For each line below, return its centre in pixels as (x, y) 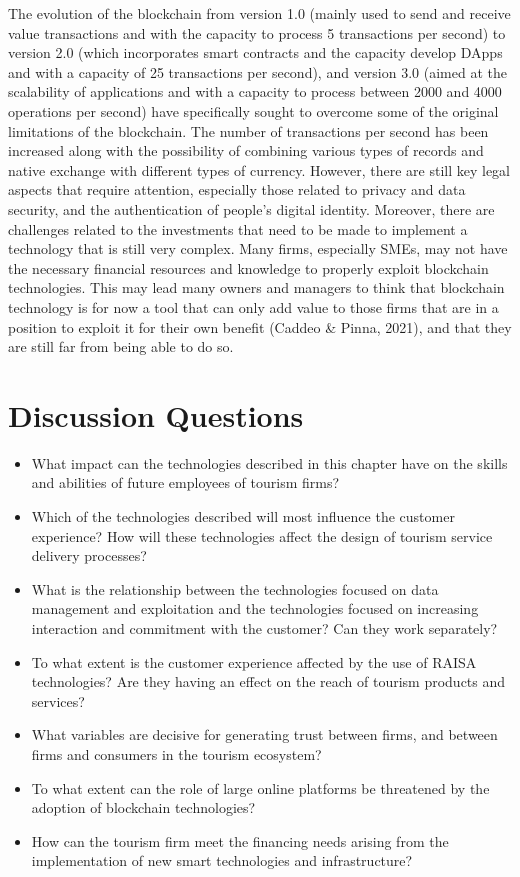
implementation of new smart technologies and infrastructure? (222, 860)
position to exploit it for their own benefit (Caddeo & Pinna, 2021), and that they (260, 326)
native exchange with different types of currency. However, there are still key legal (259, 169)
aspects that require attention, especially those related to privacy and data (237, 189)
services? (58, 700)
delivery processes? (89, 555)
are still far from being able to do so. (121, 346)
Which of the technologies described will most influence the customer (243, 516)
